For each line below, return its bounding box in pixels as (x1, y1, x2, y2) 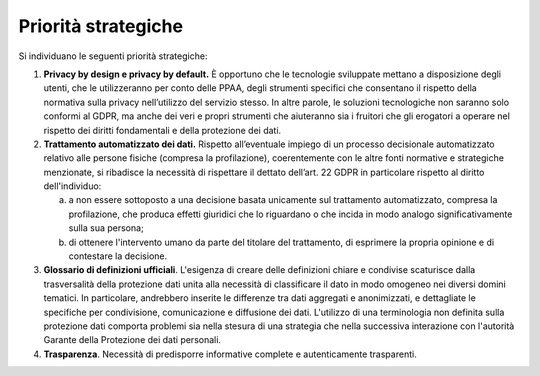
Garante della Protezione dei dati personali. (43, 334, 222, 346)
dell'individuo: (43, 180, 102, 192)
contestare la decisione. (68, 250, 168, 262)
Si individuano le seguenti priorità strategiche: (18, 50, 208, 62)
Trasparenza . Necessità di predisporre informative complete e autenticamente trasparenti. (43, 348, 417, 360)
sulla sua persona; (68, 222, 144, 234)
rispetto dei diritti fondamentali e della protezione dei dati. (43, 124, 282, 136)
